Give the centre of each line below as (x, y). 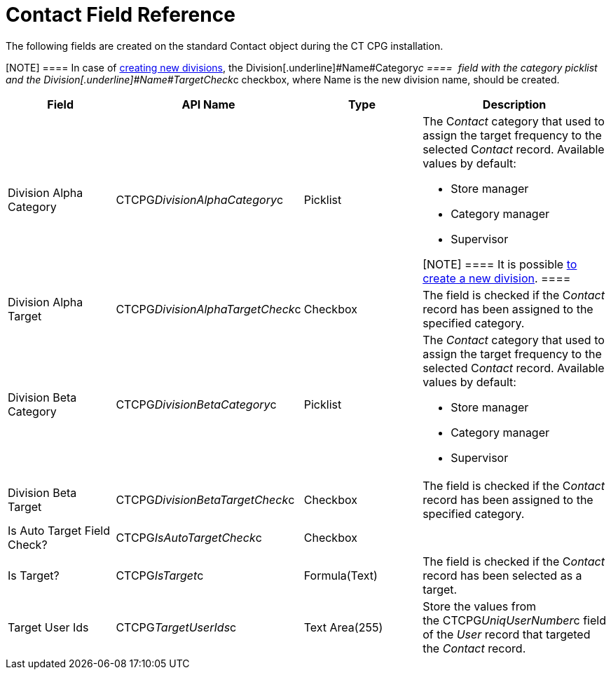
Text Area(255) (343, 627)
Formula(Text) (341, 575)
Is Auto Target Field (59, 530)
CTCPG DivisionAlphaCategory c (200, 199)
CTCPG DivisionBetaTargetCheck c (205, 499)
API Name (208, 104)
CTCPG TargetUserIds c (176, 627)
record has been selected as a (502, 575)
